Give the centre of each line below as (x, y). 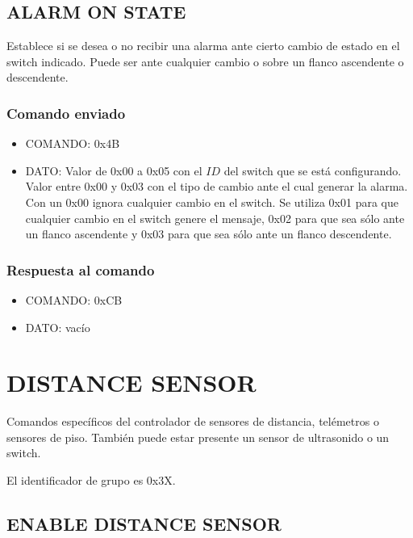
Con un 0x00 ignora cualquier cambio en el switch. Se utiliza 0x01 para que (212, 202)
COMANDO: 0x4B (73, 143)
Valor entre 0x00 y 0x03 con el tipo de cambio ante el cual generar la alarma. (217, 186)
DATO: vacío (58, 327)
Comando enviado (66, 113)
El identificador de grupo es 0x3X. (91, 480)
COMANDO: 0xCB (74, 299)
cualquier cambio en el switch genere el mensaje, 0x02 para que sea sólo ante (215, 218)
